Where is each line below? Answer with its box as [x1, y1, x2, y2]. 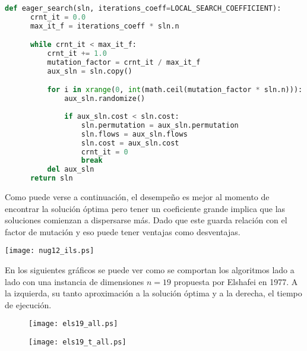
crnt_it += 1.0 [47, 49, 107, 58]
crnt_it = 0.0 [30, 12, 86, 21]
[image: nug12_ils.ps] [5, 246, 94, 255]
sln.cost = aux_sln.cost [81, 138, 179, 147]
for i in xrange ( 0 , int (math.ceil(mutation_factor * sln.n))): [47, 86, 303, 94]
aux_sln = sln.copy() [47, 67, 132, 75]
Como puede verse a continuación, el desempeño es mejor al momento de [5, 191, 270, 203]
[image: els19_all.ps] [29, 320, 118, 328]
